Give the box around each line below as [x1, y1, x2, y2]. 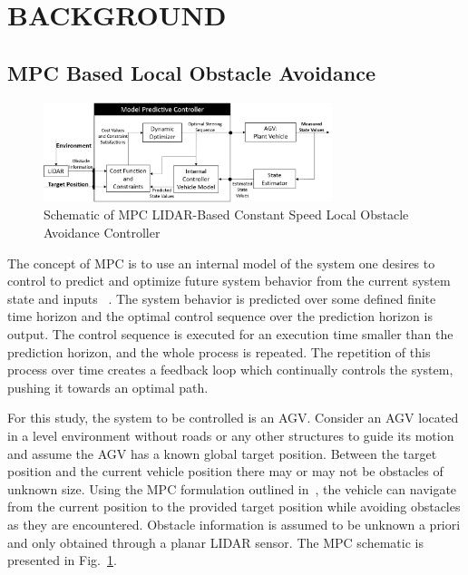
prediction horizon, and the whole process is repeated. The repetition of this [7, 342, 431, 361]
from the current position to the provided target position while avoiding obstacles [7, 497, 461, 516]
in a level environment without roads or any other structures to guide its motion [7, 425, 454, 444]
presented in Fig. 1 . [7, 551, 117, 570]
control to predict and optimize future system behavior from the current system [7, 271, 451, 290]
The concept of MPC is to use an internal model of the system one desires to [7, 253, 435, 272]
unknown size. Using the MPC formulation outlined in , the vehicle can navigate [7, 479, 457, 498]
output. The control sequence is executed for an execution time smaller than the [7, 324, 453, 343]
